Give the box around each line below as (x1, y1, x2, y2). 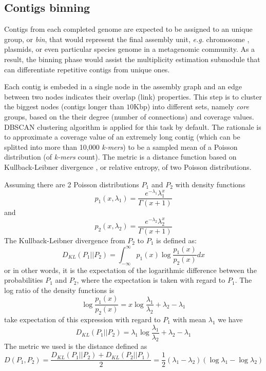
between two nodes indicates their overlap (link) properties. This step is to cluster (4, 91, 262, 102)
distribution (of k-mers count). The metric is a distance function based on (4, 151, 237, 162)
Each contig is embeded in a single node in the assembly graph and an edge (4, 81, 242, 92)
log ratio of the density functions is (4, 284, 115, 295)
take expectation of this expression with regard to (4, 314, 161, 325)
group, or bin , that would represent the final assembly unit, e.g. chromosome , (4, 33, 250, 44)
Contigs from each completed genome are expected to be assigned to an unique (4, 24, 253, 34)
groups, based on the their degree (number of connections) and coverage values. (4, 111, 254, 122)
